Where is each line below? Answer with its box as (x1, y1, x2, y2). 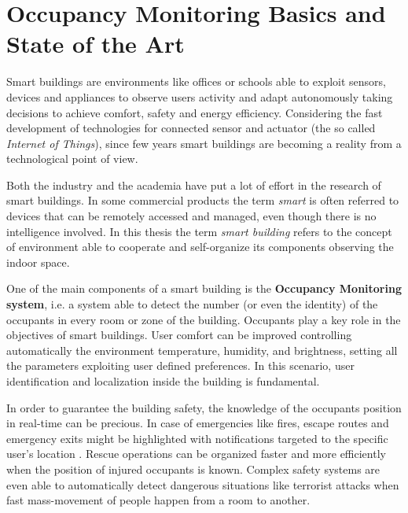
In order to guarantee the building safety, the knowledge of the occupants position (6, 399, 402, 415)
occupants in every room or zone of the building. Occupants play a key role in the (6, 311, 401, 327)
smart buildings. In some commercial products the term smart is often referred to (6, 192, 399, 209)
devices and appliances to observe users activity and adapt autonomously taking (6, 88, 393, 105)
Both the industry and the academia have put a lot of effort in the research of (6, 176, 381, 193)
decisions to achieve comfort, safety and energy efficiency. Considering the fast (6, 104, 383, 120)
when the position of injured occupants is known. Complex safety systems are (6, 460, 380, 477)
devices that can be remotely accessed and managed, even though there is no (6, 208, 377, 224)
